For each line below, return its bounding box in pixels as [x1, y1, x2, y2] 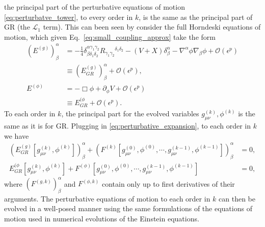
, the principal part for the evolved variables [61, 108, 199, 119]
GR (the [4, 21, 30, 32]
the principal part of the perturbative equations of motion [4, 2, 185, 12]
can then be [219, 193, 255, 204]
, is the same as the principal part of [139, 11, 253, 22]
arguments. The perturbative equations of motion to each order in [4, 193, 210, 204]
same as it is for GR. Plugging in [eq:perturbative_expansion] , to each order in [4, 120, 251, 131]
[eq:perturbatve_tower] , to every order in [4, 11, 133, 22]
